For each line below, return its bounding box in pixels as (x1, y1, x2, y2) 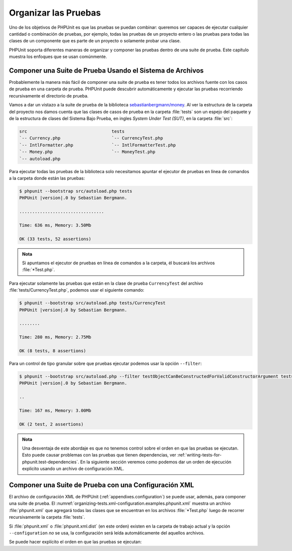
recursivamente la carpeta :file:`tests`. (9, 514, 85, 520)
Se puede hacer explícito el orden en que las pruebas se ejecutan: (9, 539, 142, 545)
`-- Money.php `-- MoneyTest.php (19, 149, 156, 155)
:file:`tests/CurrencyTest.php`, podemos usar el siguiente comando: (9, 287, 145, 293)
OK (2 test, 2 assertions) (19, 421, 84, 427)
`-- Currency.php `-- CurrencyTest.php (19, 136, 163, 141)
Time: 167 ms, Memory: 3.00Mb (19, 408, 91, 413)
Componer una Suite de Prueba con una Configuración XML (9, 481, 194, 489)
